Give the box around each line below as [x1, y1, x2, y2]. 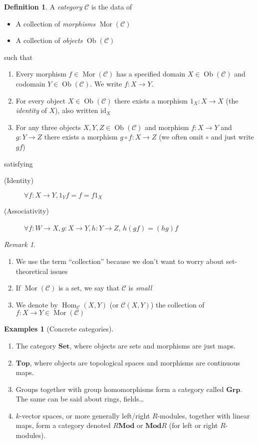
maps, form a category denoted [15, 420, 111, 430]
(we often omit [159, 131, 204, 142]
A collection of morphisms [15, 18, 96, 28]
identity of [15, 105, 47, 115]
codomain [15, 78, 45, 88]
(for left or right [169, 420, 218, 430]
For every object [15, 95, 66, 105]
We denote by [15, 299, 58, 309]
